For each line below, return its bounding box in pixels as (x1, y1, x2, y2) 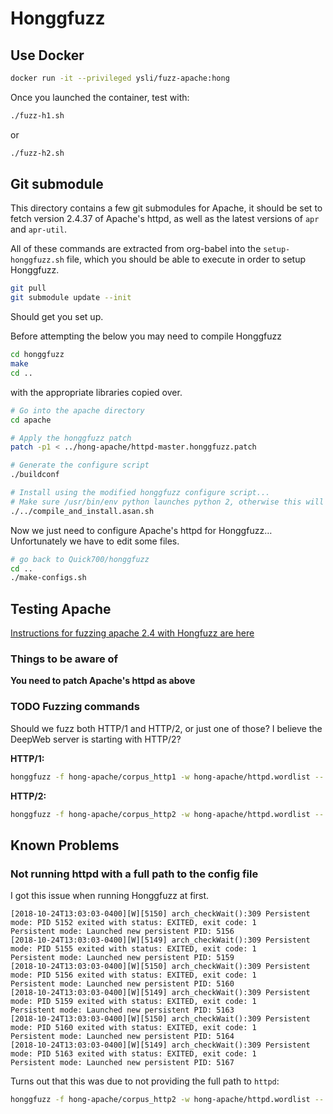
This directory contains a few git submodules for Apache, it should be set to (10, 202, 323, 214)
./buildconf (10, 470, 60, 480)
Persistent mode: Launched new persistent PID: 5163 (10, 1005, 235, 1016)
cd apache (10, 415, 52, 425)
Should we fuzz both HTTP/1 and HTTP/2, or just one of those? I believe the (10, 722, 323, 734)
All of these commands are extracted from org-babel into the (10, 243, 262, 255)
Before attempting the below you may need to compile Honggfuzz (10, 330, 282, 342)
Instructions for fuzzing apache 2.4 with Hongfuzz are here (10, 627, 255, 639)
